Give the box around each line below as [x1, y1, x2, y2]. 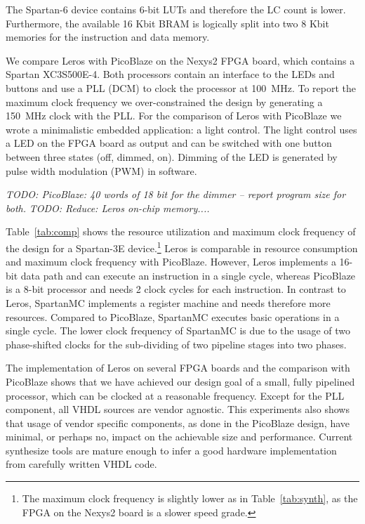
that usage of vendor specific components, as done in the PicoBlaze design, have [6, 415, 350, 430]
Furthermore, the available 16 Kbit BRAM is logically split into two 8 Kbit [6, 15, 329, 30]
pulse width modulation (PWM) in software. [6, 163, 197, 178]
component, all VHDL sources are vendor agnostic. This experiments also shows [6, 402, 350, 417]
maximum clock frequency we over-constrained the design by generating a [6, 94, 323, 109]
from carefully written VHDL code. [6, 457, 157, 471]
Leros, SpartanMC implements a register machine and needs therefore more [6, 295, 331, 310]
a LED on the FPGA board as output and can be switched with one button [6, 136, 332, 150]
